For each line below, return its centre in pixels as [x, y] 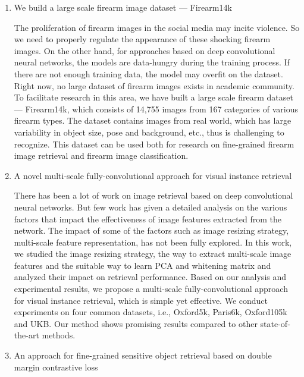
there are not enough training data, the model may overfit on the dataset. [148, 73]
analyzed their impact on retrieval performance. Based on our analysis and [150, 277]
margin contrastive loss [56, 367]
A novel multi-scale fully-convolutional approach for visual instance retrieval [153, 175]
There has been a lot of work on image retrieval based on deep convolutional [153, 195]
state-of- [275, 323]
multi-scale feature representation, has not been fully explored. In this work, [153, 242]
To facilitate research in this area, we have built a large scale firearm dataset [153, 97]
